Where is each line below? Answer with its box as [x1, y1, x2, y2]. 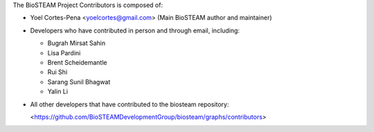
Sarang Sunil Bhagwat [47, 77, 111, 86]
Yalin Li [47, 87, 69, 96]
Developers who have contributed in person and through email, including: [30, 26, 240, 35]
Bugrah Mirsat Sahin [47, 39, 106, 48]
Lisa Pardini [47, 48, 81, 57]
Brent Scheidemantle [47, 58, 107, 66]
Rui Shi [47, 68, 68, 76]
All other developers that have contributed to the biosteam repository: [30, 100, 229, 109]
